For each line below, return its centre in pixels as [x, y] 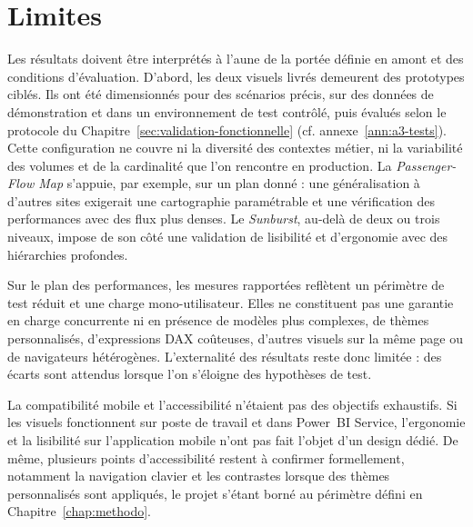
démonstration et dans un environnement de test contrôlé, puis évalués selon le [227, 111]
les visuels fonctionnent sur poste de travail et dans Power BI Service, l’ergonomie [236, 422]
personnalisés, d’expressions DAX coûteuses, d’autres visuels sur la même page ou [235, 338]
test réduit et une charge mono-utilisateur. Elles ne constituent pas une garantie [231, 302]
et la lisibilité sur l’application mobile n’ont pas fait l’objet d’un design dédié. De [233, 440]
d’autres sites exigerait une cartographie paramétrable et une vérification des [221, 200]
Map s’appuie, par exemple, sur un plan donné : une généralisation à [229, 183]
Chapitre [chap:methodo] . [79, 511]
